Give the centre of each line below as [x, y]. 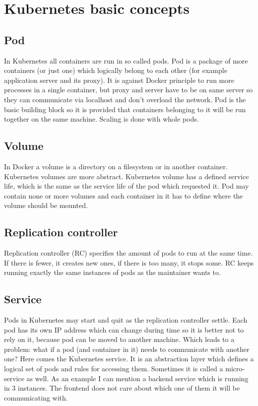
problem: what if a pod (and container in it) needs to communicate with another [127, 349]
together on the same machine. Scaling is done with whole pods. [101, 119]
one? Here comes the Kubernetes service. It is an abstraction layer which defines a [129, 359]
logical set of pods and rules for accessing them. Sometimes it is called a [114, 369]
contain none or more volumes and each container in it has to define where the [124, 195]
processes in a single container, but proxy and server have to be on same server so [129, 90]
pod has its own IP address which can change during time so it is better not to [124, 329]
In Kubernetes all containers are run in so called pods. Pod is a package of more [126, 60]
